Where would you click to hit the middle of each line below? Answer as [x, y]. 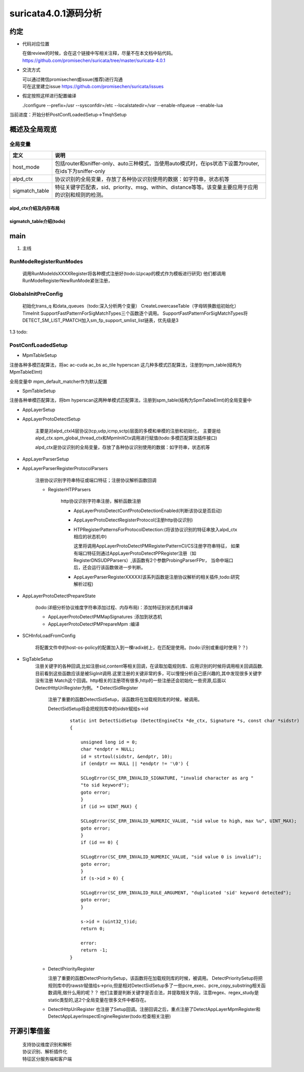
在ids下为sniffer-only [80, 171]
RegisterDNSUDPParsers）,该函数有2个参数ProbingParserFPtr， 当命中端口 [153, 560]
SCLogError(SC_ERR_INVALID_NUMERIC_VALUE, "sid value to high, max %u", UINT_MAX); [189, 821]
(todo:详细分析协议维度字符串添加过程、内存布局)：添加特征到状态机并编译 [114, 608]
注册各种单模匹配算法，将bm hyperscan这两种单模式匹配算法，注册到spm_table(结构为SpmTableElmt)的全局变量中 [131, 400]
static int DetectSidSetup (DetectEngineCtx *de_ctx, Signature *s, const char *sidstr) [185, 721]
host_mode [26, 167]
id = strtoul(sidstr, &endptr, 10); [126, 756]
